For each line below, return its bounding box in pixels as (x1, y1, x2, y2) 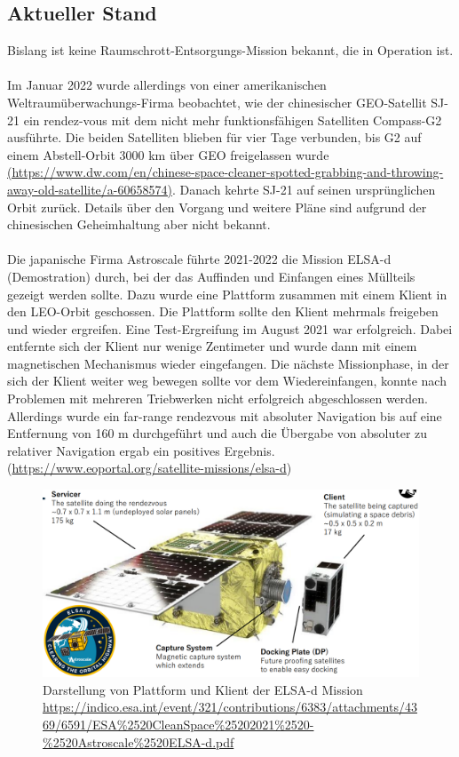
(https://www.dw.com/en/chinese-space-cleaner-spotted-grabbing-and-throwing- (7, 163, 444, 181)
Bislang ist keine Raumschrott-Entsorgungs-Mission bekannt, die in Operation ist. (7, 41, 454, 60)
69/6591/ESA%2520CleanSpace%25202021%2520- (43, 715, 314, 733)
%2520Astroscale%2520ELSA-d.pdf (43, 732, 234, 751)
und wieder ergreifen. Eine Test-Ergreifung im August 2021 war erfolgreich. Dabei (7, 319, 453, 338)
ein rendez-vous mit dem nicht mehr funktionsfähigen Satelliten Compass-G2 (23, 110, 442, 129)
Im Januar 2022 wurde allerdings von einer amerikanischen (7, 76, 327, 94)
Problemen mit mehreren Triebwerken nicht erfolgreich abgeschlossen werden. (7, 389, 428, 408)
